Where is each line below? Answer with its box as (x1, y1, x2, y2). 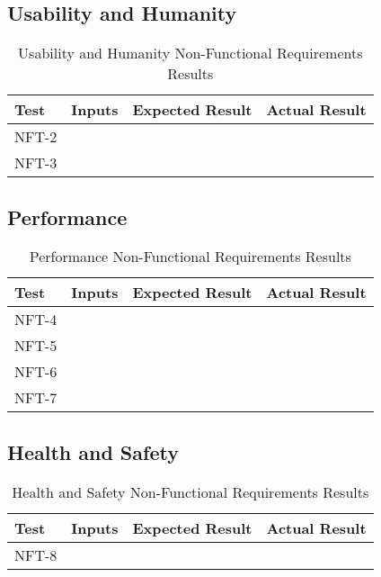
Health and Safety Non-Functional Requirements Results (12, 481, 369, 502)
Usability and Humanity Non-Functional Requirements (18, 42, 363, 64)
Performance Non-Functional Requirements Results (29, 246, 351, 267)
